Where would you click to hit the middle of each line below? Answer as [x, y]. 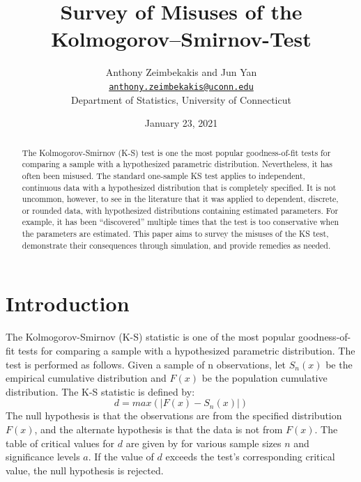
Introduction [68, 303]
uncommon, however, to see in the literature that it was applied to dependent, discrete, [180, 199]
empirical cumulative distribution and [86, 378]
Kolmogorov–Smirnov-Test [181, 39]
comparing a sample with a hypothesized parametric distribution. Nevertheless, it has [177, 164]
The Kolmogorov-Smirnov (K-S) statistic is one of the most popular [151, 337]
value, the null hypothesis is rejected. [85, 470]
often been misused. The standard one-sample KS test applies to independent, [163, 175]
